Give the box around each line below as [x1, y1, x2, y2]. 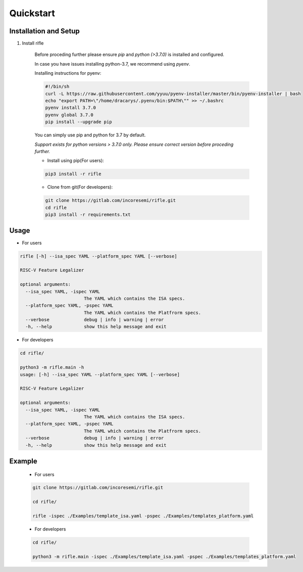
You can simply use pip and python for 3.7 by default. [34, 132, 146, 138]
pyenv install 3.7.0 [45, 105, 96, 111]
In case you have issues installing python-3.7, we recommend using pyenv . [34, 61, 190, 67]
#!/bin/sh [45, 84, 70, 89]
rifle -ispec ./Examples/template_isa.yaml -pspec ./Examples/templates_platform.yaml [32, 513, 254, 519]
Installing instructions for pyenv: [34, 70, 102, 76]
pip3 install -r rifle [45, 171, 102, 177]
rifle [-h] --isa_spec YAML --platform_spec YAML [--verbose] [20, 253, 177, 259]
